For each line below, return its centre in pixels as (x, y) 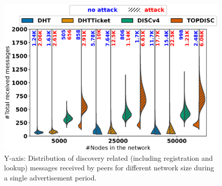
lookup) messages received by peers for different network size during (109, 168)
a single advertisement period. (50, 177)
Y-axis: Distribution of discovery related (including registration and (108, 158)
